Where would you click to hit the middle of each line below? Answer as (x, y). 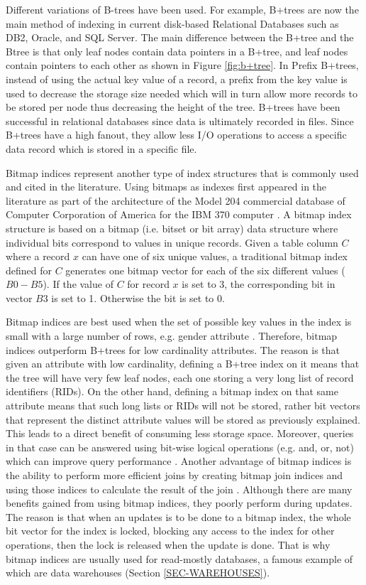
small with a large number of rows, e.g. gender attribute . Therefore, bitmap (172, 336)
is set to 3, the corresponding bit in (259, 284)
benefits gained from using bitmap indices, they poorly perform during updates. (179, 503)
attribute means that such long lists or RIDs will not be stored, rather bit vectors (183, 406)
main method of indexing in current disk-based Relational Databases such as (172, 23)
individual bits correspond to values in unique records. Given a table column (172, 242)
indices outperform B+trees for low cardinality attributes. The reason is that (173, 349)
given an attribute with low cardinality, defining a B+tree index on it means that (183, 364)
